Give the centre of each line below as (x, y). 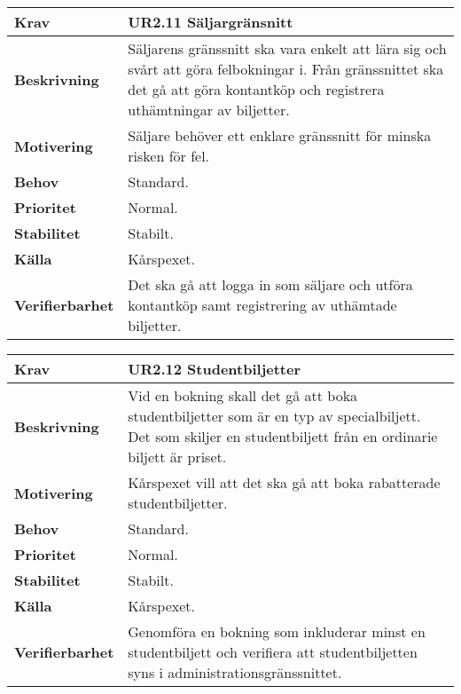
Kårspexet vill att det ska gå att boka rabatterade (284, 482)
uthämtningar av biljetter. (209, 110)
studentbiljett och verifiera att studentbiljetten (273, 652)
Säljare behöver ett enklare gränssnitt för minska (280, 135)
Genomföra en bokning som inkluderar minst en (277, 631)
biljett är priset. (177, 457)
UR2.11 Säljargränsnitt (211, 22)
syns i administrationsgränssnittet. (235, 672)
